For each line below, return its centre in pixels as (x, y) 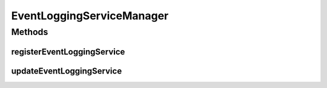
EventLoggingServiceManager (90, 16)
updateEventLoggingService (67, 71)
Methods (30, 32)
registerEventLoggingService (68, 52)
